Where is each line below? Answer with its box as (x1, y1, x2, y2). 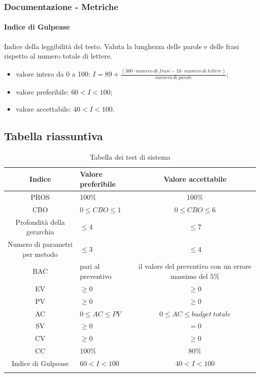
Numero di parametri (7, 239, 73, 249)
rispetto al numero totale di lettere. (4, 51, 112, 61)
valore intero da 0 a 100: (15, 69, 90, 79)
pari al (79, 261, 100, 271)
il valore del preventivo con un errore (138, 261, 251, 271)
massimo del (170, 271, 208, 281)
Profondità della (15, 216, 65, 227)
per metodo (22, 248, 58, 259)
